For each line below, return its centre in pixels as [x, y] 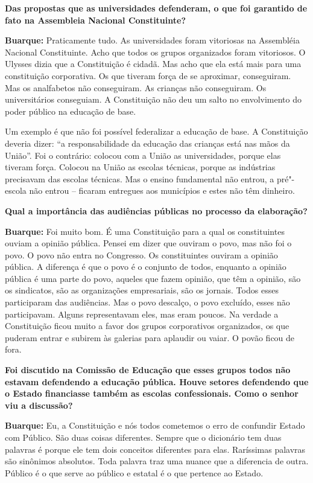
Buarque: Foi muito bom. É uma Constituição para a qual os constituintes [145, 231]
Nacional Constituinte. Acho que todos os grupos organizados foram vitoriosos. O [155, 52]
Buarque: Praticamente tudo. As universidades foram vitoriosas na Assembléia [152, 40]
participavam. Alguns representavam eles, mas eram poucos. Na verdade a [142, 314]
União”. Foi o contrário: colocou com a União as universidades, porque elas [143, 155]
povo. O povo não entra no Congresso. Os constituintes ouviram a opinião [141, 254]
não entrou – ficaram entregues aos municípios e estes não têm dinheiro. [162, 190]
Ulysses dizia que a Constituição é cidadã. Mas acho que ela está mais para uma [153, 64]
